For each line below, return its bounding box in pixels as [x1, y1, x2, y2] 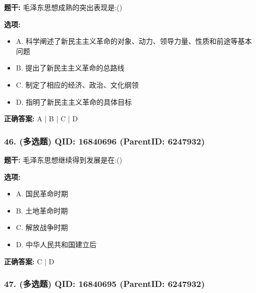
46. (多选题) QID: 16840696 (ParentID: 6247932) [4, 134, 205, 147]
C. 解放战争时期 [16, 222, 68, 233]
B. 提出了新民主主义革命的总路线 [16, 62, 125, 73]
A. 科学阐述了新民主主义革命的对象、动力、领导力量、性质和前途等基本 [16, 36, 252, 46]
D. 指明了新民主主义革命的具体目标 [16, 96, 132, 107]
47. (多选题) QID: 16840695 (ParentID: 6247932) [4, 277, 205, 290]
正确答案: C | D [4, 256, 55, 266]
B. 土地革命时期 [16, 205, 68, 215]
